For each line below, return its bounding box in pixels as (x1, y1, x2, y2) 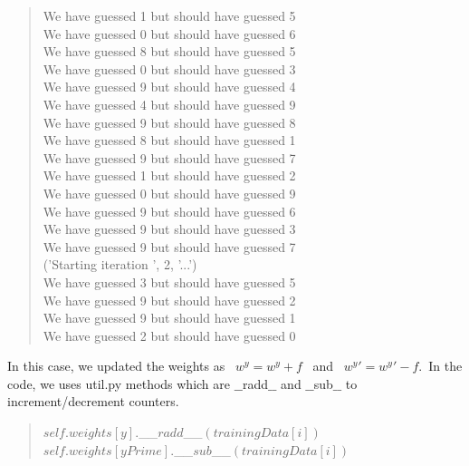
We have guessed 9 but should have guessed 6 (43, 201, 296, 220)
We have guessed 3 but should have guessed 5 (43, 272, 296, 291)
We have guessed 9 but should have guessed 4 (43, 77, 296, 96)
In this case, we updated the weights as (7, 356, 225, 375)
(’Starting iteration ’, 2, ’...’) (43, 255, 197, 274)
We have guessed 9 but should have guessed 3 (43, 219, 296, 238)
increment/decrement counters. (7, 392, 179, 411)
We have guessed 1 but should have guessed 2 (43, 166, 296, 185)
